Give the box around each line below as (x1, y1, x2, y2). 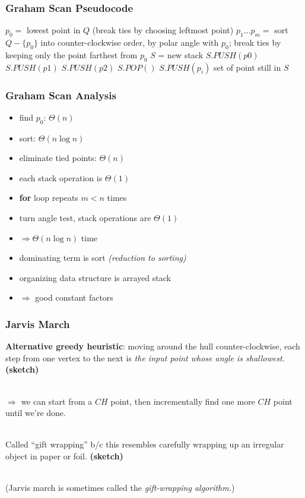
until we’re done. (5, 406, 66, 419)
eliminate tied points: (19, 152, 97, 164)
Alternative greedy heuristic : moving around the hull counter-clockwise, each (5, 340, 300, 352)
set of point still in (213, 61, 281, 73)
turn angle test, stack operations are (19, 212, 151, 223)
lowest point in (27, 24, 81, 36)
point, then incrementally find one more (110, 395, 255, 407)
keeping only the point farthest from (5, 48, 138, 61)
